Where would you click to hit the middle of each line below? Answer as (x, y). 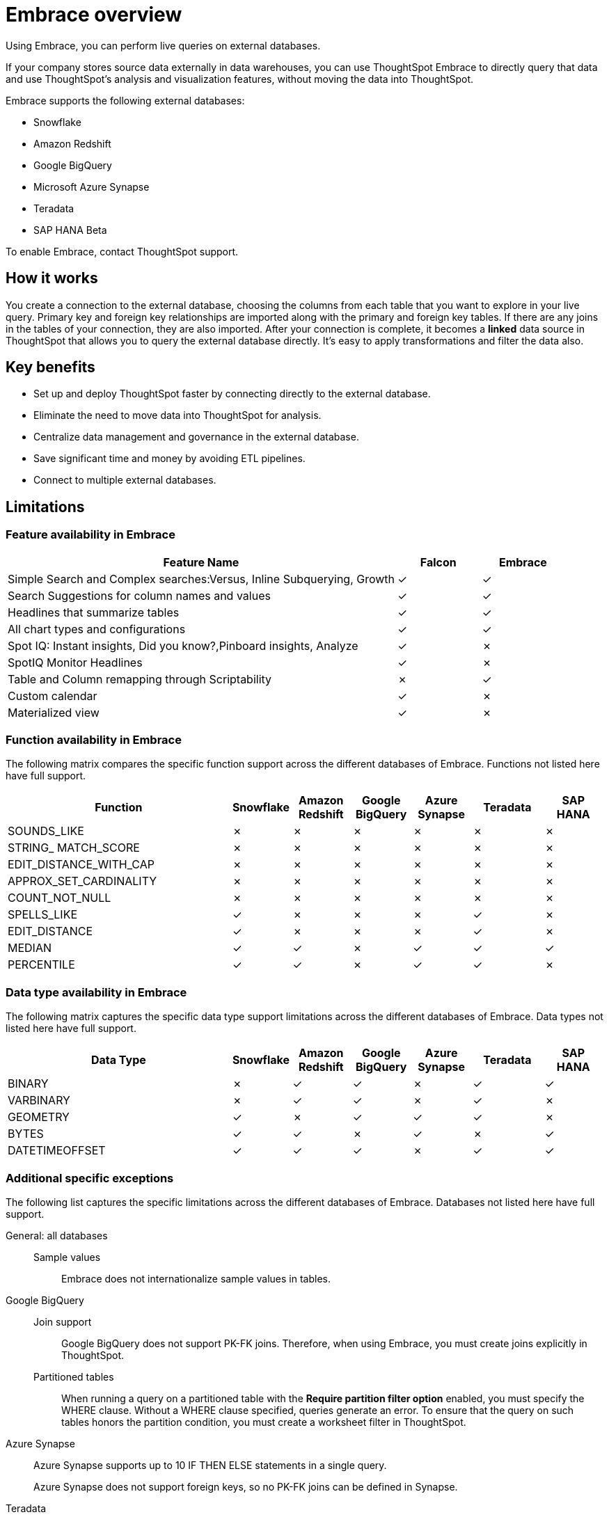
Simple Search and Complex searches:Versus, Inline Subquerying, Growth (201, 579)
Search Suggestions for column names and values (139, 595)
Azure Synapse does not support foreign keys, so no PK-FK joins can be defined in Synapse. (246, 1486)
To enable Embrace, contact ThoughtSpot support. (122, 251)
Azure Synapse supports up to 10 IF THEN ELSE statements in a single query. (210, 1465)
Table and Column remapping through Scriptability (140, 679)
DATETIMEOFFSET (57, 1151)
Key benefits (50, 367)
